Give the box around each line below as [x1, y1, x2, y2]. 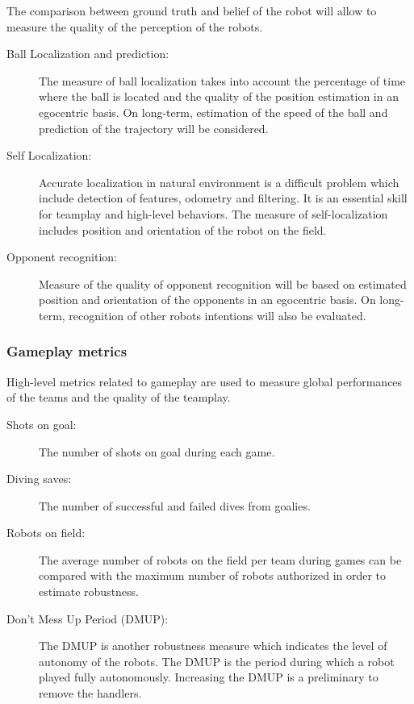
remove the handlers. [39, 685, 142, 702]
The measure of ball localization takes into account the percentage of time [39, 72, 406, 89]
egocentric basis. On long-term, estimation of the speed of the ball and [39, 103, 388, 120]
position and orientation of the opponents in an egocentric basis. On [39, 291, 376, 308]
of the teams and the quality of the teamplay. [6, 389, 231, 406]
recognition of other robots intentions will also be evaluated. [69, 306, 366, 323]
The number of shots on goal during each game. [39, 443, 275, 460]
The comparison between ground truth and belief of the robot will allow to [6, 2, 377, 19]
